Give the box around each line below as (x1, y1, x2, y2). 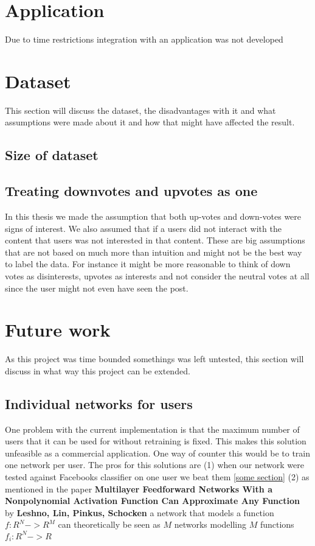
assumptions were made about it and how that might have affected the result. (5, 116, 295, 128)
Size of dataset (5, 145, 99, 164)
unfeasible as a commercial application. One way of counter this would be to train (5, 446, 311, 459)
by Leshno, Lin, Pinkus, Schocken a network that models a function (5, 506, 274, 519)
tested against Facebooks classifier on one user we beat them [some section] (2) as (5, 471, 310, 483)
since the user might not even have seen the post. (5, 281, 189, 294)
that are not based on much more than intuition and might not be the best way (5, 245, 302, 258)
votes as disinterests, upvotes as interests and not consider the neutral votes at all (5, 269, 310, 282)
